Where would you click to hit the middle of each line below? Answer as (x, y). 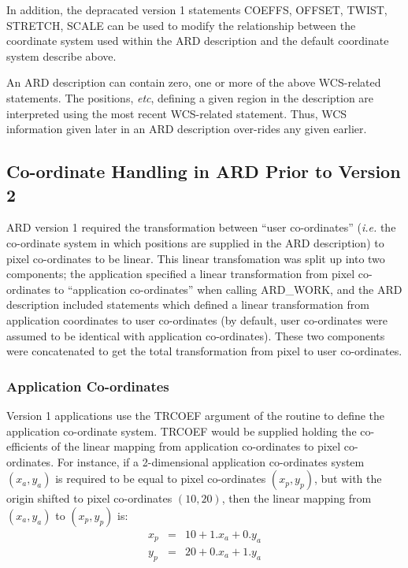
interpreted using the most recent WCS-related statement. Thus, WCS (177, 113)
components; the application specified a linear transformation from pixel (181, 274)
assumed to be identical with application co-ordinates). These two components (196, 335)
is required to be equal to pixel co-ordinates (161, 479)
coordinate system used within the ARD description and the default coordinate (198, 41)
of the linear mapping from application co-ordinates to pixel (196, 446)
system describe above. (61, 56)
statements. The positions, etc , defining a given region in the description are (190, 97)
